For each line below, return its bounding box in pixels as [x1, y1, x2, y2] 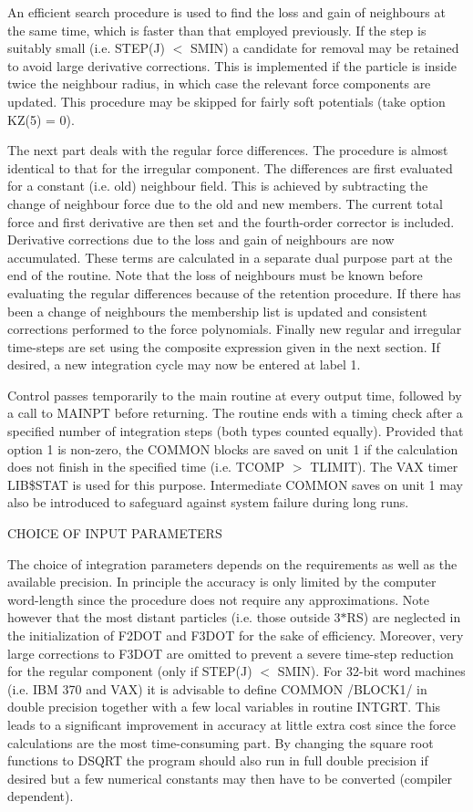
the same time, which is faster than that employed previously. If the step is [7, 20, 427, 39]
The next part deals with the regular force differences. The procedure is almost [7, 141, 448, 160]
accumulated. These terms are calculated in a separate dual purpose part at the [7, 247, 453, 266]
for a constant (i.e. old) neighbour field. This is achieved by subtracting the [7, 176, 428, 195]
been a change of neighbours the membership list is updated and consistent [7, 301, 427, 320]
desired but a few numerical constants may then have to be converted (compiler [7, 768, 453, 787]
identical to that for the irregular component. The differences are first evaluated [7, 158, 453, 177]
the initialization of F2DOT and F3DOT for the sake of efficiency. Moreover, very [7, 626, 464, 644]
